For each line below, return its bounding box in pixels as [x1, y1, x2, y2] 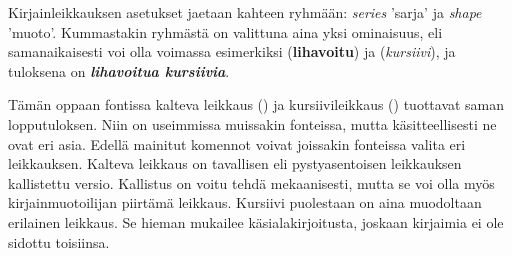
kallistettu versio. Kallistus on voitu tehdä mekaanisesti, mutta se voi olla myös [8, 172, 495, 193]
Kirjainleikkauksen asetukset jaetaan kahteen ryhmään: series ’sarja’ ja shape [8, 2, 482, 22]
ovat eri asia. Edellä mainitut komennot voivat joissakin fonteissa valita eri [8, 133, 466, 154]
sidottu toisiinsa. [8, 231, 110, 252]
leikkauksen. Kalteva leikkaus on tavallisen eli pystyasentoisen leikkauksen [8, 153, 462, 174]
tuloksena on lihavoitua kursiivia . [8, 60, 230, 81]
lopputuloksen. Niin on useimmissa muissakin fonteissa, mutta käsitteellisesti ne [8, 113, 497, 134]
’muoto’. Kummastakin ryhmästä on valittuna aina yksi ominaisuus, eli [8, 21, 443, 42]
